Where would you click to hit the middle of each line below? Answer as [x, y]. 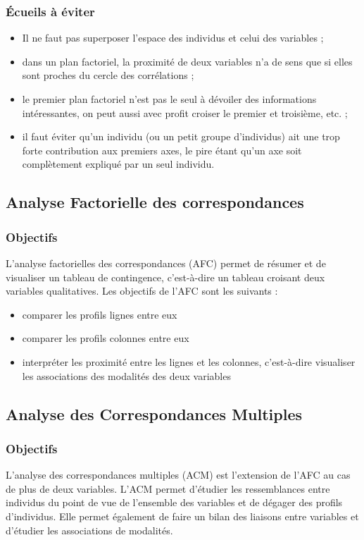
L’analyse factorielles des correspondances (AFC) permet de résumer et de [166, 263]
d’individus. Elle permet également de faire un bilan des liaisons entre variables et [182, 516]
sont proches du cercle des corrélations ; [108, 75]
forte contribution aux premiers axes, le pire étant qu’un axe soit [162, 150]
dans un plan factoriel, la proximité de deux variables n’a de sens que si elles [187, 61]
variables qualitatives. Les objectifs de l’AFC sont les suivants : [142, 291]
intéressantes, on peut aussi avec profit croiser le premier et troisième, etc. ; [185, 112]
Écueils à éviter [50, 11]
